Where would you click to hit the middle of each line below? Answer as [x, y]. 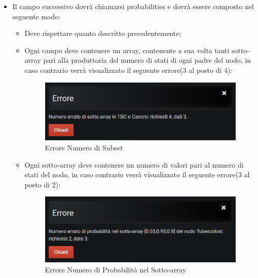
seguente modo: [36, 16]
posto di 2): [43, 184]
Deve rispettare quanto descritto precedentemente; [103, 33]
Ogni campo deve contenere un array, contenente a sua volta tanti [127, 50]
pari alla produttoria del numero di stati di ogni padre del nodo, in [147, 60]
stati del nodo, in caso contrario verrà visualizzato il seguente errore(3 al [137, 174]
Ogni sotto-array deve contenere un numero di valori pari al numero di [134, 164]
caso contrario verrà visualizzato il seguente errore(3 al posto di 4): [128, 70]
